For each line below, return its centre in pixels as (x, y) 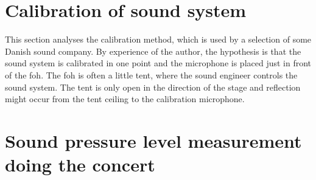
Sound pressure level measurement (153, 140)
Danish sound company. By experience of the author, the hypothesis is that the (153, 51)
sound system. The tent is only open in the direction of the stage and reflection (153, 87)
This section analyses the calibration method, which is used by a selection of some (158, 39)
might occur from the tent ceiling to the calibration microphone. (125, 99)
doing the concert (80, 164)
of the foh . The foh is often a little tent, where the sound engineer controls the (151, 74)
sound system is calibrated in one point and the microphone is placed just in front (158, 63)
